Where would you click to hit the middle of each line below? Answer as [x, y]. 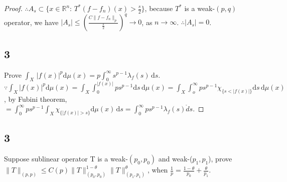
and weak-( [175, 159]
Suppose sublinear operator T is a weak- [66, 159]
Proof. [13, 8]
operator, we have [31, 22]
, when [158, 170]
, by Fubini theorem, [36, 99]
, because [159, 8]
